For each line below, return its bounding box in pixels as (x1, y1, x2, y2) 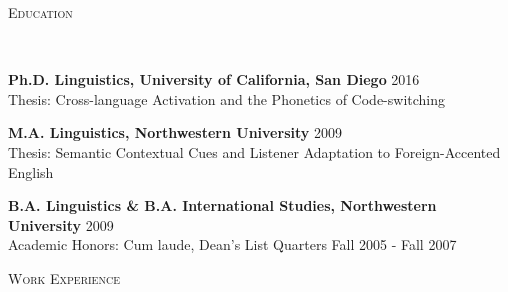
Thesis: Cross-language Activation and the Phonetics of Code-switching (8, 88, 446, 109)
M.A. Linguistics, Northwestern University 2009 (8, 122, 342, 143)
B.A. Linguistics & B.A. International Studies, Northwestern (8, 195, 437, 216)
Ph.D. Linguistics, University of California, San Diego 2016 (8, 69, 420, 90)
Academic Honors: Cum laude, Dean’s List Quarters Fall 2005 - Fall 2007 (8, 234, 457, 255)
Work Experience (8, 267, 120, 288)
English (8, 161, 54, 182)
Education (8, 2, 73, 22)
